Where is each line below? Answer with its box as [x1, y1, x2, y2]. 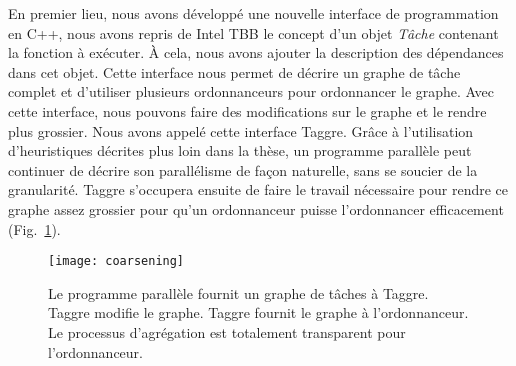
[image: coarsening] [48, 254, 185, 269]
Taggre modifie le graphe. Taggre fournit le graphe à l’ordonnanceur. [48, 302, 469, 323]
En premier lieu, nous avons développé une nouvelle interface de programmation [8, 3, 499, 23]
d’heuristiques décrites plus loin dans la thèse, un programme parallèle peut [8, 140, 472, 161]
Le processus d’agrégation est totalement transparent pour [48, 321, 406, 342]
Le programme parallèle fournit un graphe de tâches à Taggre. [48, 282, 429, 303]
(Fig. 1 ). [8, 218, 61, 239]
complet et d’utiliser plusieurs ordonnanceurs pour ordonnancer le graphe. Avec [8, 81, 494, 102]
